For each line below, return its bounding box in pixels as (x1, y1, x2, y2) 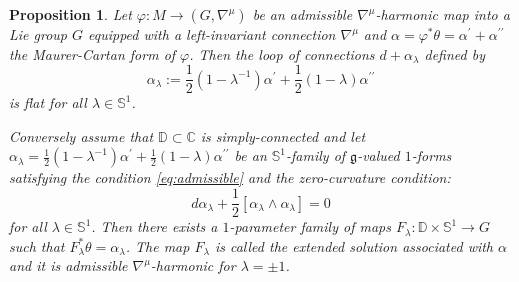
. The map (125, 235, 190, 256)
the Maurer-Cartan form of (9, 43, 176, 64)
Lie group (9, 24, 67, 44)
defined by (424, 43, 485, 64)
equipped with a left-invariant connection (88, 24, 336, 44)
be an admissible (252, 4, 353, 24)
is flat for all (9, 92, 87, 113)
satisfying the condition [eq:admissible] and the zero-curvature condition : (9, 167, 451, 188)
